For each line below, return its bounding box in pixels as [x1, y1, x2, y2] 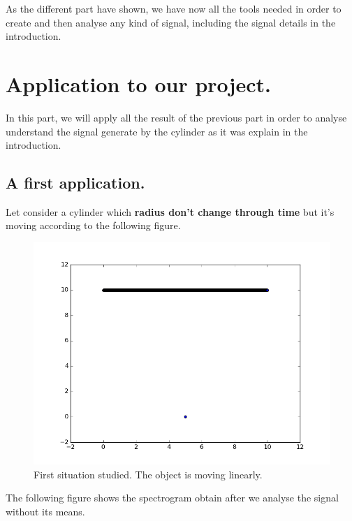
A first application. [6, 172, 145, 193]
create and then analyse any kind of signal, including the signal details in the [6, 15, 336, 29]
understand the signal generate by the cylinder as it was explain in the [6, 124, 308, 138]
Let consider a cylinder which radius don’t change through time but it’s [6, 204, 335, 219]
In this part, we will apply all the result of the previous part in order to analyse [6, 110, 347, 124]
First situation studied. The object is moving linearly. [34, 467, 263, 481]
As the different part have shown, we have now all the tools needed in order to [6, 1, 342, 15]
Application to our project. [6, 69, 271, 98]
